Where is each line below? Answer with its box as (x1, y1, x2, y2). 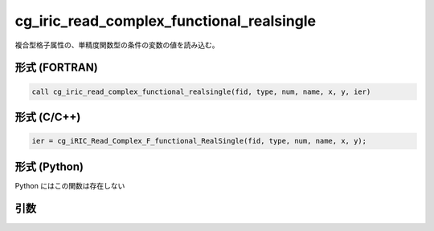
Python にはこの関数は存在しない (14, 180, 125, 190)
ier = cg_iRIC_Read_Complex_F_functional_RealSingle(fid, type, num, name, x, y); (31, 136, 367, 146)
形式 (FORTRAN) (14, 61, 98, 75)
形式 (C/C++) (14, 110, 81, 124)
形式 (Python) (14, 160, 84, 173)
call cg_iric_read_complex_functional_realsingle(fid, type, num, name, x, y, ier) (31, 87, 371, 96)
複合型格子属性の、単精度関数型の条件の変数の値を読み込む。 (14, 40, 219, 50)
